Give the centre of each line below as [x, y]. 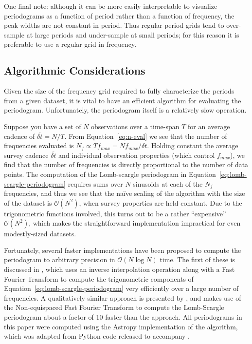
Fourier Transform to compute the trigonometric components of [99, 278]
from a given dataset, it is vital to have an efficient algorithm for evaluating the [123, 100]
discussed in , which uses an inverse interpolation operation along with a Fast [119, 269]
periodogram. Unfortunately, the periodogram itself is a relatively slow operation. [125, 110]
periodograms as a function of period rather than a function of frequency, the [119, 15]
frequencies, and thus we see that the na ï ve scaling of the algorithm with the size [125, 193]
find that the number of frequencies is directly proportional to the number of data [126, 164]
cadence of [19, 136]
